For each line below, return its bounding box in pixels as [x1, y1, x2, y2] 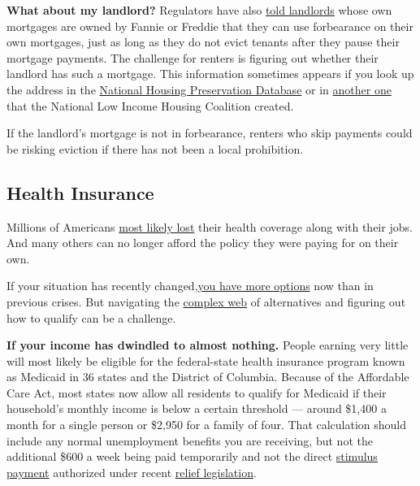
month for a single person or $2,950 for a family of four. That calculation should [6, 416, 407, 433]
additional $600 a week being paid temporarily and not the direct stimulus [6, 448, 378, 465]
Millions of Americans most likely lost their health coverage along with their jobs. [6, 218, 413, 235]
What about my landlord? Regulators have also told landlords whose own [6, 2, 392, 18]
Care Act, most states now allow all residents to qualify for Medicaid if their [6, 384, 387, 401]
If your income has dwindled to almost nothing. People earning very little [6, 336, 409, 354]
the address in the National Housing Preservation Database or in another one [6, 80, 392, 98]
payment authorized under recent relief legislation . [6, 463, 257, 480]
